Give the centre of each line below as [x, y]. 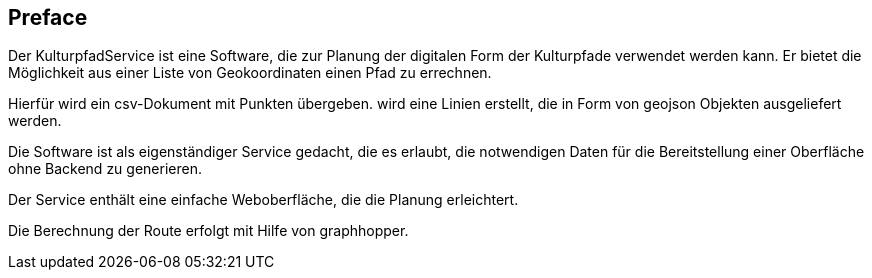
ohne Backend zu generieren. [105, 169]
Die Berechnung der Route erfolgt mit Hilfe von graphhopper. [208, 231]
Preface [48, 17]
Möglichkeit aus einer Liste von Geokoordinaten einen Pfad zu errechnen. [250, 73]
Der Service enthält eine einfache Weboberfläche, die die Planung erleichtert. [263, 200]
